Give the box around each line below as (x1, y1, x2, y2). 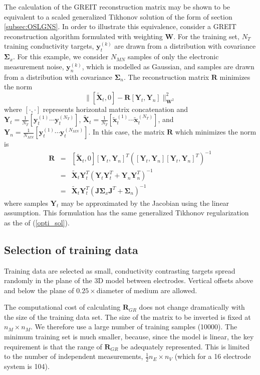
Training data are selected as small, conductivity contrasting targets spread (4, 265, 235, 276)
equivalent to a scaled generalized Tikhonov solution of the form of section (4, 11, 232, 22)
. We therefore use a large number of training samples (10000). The (30, 321, 237, 332)
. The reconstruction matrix (124, 71, 209, 82)
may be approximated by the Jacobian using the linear (61, 197, 229, 208)
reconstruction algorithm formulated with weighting (4, 31, 163, 41)
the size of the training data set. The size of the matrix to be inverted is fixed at (4, 311, 251, 322)
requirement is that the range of (4, 341, 102, 351)
